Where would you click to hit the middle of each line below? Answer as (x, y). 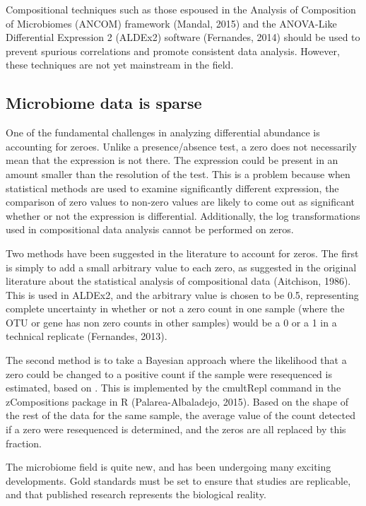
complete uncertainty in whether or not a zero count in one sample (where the (175, 308)
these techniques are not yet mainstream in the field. (120, 65)
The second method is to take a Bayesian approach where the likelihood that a (176, 360)
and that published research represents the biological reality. (136, 494)
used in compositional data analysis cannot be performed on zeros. (150, 229)
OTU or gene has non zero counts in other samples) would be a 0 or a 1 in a (171, 322)
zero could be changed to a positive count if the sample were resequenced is (169, 373)
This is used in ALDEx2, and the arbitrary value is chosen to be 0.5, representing (182, 294)
